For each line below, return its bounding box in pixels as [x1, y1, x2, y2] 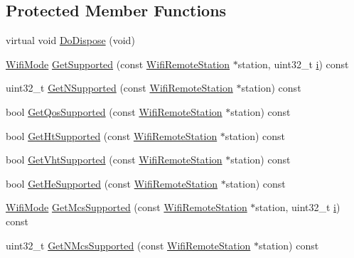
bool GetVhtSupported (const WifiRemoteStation [6, 152, 222, 167]
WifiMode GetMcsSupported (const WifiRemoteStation [6, 200, 247, 215]
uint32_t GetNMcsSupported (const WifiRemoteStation [6, 237, 251, 252]
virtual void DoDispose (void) [6, 33, 135, 48]
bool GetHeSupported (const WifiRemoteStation [6, 176, 218, 190]
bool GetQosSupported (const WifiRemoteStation [6, 104, 222, 119]
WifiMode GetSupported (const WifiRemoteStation [6, 56, 230, 71]
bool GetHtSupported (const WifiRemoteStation [6, 128, 218, 143]
